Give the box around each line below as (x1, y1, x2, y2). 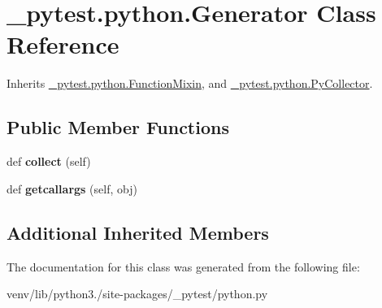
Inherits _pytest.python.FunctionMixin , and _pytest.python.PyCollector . (7, 75, 373, 92)
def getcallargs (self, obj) (7, 180, 137, 197)
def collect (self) (7, 153, 91, 170)
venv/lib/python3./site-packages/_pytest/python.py (7, 285, 268, 302)
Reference (7, 28, 119, 61)
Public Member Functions (7, 115, 229, 140)
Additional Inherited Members (7, 219, 269, 245)
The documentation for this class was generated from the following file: (7, 258, 360, 275)
